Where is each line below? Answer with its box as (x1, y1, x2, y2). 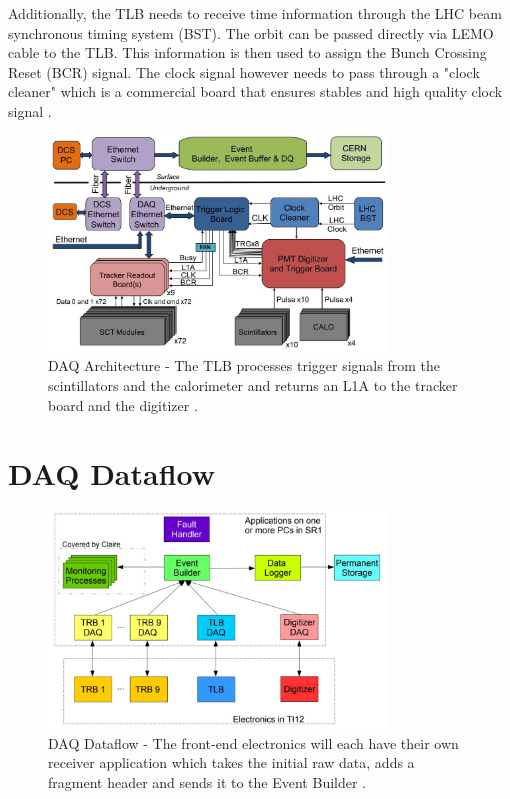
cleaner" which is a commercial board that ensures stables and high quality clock (8, 81, 503, 102)
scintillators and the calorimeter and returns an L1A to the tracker (48, 375, 458, 396)
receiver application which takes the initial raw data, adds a (48, 752, 415, 773)
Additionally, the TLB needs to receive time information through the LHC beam (8, 3, 502, 23)
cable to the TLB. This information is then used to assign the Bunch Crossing (8, 42, 487, 63)
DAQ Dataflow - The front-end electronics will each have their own (48, 732, 459, 753)
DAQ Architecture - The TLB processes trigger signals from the (48, 355, 440, 376)
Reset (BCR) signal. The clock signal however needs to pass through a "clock (8, 61, 480, 82)
